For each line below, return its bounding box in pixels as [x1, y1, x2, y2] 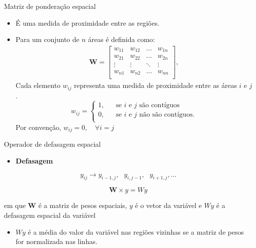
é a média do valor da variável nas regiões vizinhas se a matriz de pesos [28, 226, 244, 237]
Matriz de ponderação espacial [4, 1, 96, 11]
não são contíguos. [139, 111, 195, 118]
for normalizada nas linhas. [15, 236, 98, 247]
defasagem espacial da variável [4, 210, 96, 220]
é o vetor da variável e [135, 200, 202, 210]
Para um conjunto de [15, 34, 79, 44]
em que [4, 200, 26, 210]
